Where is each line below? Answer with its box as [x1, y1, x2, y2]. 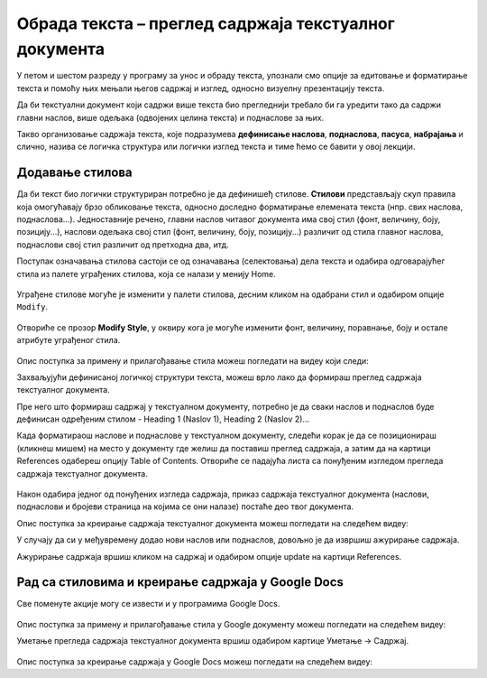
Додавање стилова [16, 165, 133, 181]
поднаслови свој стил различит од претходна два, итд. [16, 239, 229, 250]
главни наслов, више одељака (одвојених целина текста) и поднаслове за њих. [16, 112, 325, 123]
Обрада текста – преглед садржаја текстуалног [16, 14, 396, 33]
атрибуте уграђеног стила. [16, 335, 121, 346]
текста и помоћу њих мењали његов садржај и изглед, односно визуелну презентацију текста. [16, 82, 385, 94]
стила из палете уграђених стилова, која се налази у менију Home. [16, 268, 277, 279]
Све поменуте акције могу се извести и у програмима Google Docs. [16, 599, 280, 609]
